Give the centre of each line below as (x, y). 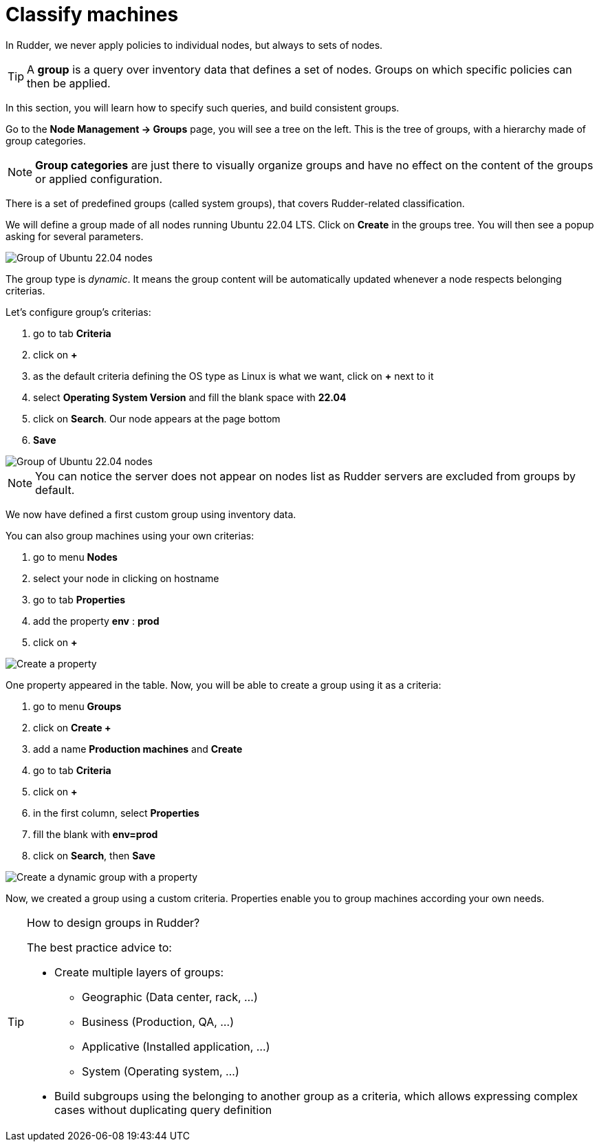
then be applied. (69, 83)
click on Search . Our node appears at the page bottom (157, 418)
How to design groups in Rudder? (113, 922)
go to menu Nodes (75, 557)
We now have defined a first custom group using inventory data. (151, 514)
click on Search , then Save (94, 855)
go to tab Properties (79, 599)
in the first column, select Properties (116, 813)
